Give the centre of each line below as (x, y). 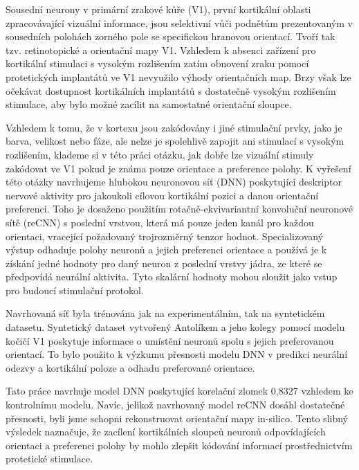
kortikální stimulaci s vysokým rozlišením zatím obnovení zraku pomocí (157, 63)
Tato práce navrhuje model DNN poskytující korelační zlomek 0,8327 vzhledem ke (179, 391)
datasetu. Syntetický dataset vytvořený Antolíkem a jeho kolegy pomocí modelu (175, 327)
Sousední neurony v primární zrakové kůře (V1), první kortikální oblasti (158, 9)
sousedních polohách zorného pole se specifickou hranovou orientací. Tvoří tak (171, 36)
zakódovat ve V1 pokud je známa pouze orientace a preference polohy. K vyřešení (178, 168)
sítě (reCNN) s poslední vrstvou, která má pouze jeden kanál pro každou (160, 222)
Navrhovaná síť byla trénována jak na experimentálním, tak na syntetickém (165, 313)
